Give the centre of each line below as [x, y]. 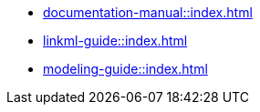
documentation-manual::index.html [148, 12]
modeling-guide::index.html [125, 69]
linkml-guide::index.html [115, 41]
